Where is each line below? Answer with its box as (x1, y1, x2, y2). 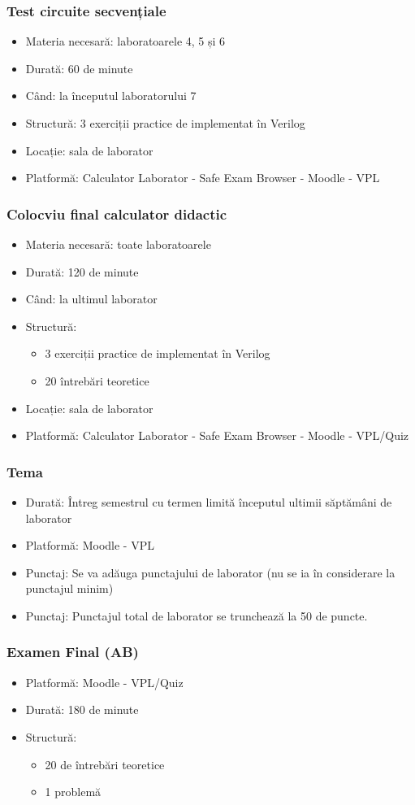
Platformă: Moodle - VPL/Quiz (25, 673, 184, 690)
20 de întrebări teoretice (45, 755, 165, 772)
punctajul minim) (25, 580, 114, 597)
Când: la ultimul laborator (25, 290, 158, 307)
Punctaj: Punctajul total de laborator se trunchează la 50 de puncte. (25, 607, 368, 624)
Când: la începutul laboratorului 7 (25, 87, 197, 104)
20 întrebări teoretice (45, 372, 149, 389)
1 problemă (45, 783, 102, 800)
